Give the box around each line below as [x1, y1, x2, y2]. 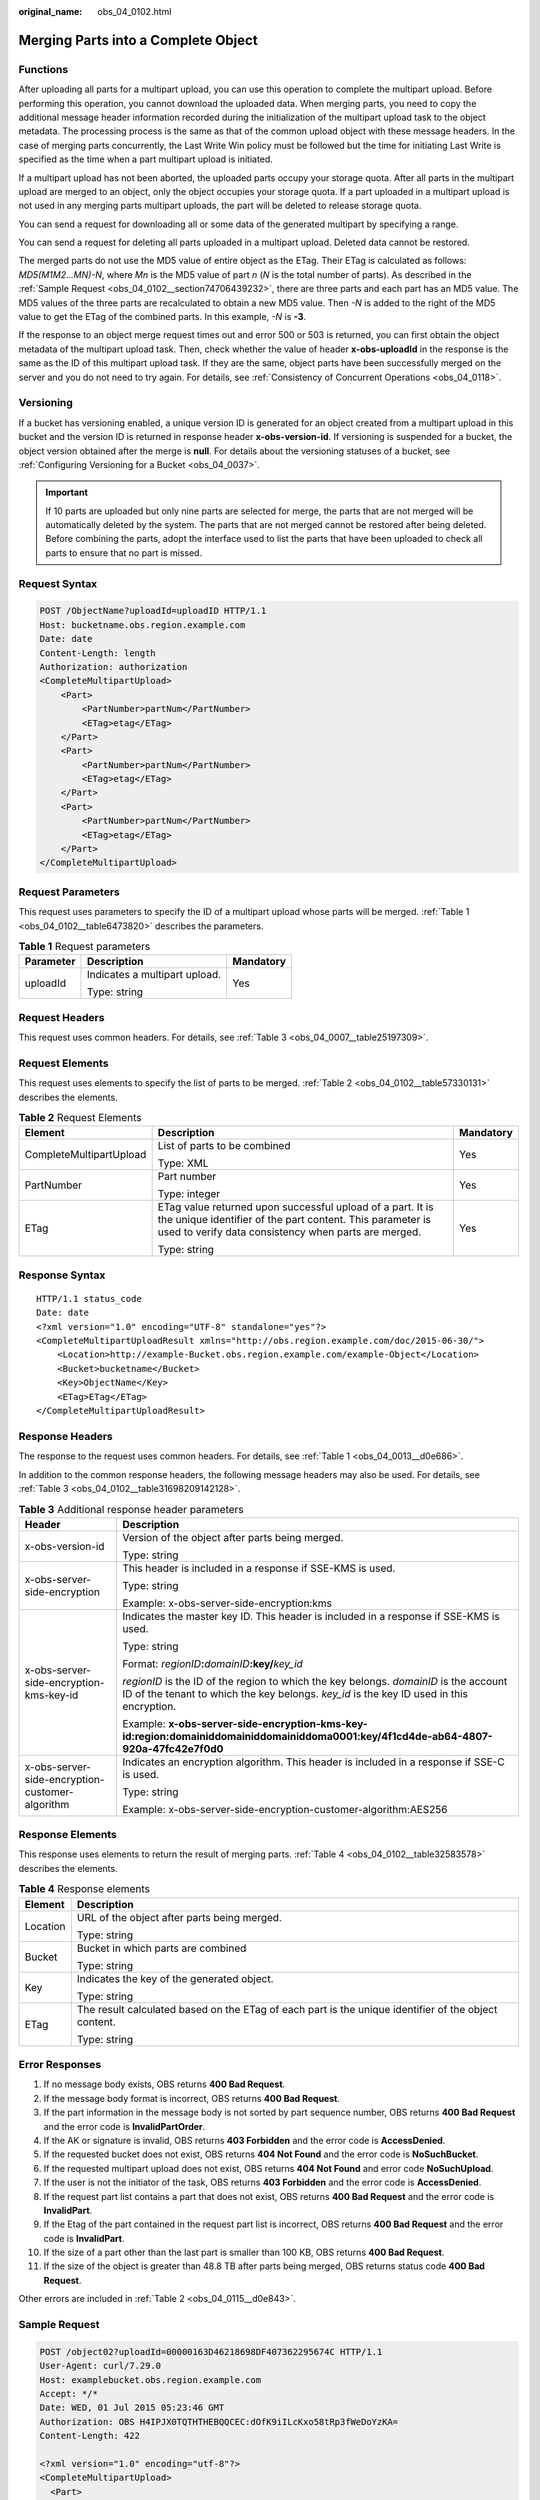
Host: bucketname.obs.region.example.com [39, 619, 246, 630]
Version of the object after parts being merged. [121, 1530, 344, 1544]
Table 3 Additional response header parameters [18, 1502, 244, 1516]
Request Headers [18, 1010, 105, 1024]
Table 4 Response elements [18, 1882, 150, 1896]
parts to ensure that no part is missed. [45, 546, 203, 559]
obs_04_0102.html [97, 6, 172, 17]
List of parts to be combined [157, 1139, 291, 1153]
